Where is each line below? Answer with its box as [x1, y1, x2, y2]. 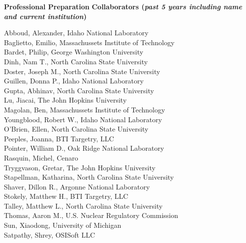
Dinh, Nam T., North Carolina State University [4, 56, 148, 66]
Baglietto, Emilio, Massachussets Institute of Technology [4, 37, 175, 47]
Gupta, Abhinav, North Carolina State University [4, 85, 154, 95]
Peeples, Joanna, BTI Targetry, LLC [4, 133, 114, 143]
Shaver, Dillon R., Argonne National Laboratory [4, 181, 150, 191]
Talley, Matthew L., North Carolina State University [4, 200, 163, 211]
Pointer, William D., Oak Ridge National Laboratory [4, 143, 164, 153]
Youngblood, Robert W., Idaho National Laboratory [4, 114, 162, 124]
